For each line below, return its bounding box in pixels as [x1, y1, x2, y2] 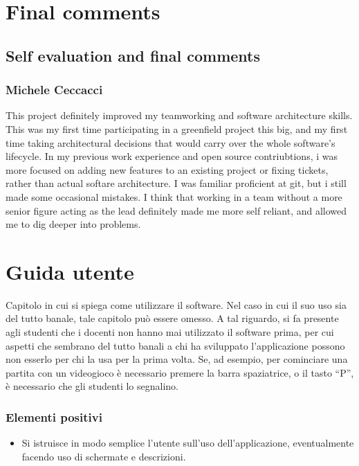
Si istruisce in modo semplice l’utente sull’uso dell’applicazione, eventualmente [21, 436, 354, 450]
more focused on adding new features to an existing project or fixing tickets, [6, 162, 329, 177]
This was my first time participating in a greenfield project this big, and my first [6, 121, 348, 136]
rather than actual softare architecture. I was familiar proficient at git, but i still [6, 176, 347, 190]
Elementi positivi [6, 408, 102, 425]
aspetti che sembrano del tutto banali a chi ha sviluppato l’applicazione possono [6, 338, 345, 352]
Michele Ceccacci [6, 81, 103, 98]
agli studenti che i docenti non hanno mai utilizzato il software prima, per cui [6, 325, 334, 339]
